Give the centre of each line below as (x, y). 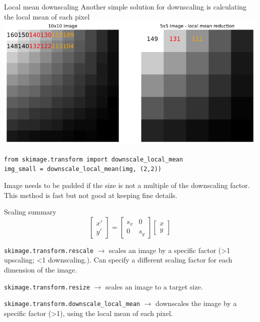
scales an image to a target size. (154, 286)
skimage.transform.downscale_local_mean (72, 304)
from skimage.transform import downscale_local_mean (93, 159)
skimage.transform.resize (47, 287)
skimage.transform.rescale (49, 251)
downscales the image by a (196, 303)
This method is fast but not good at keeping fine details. (91, 195)
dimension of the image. (40, 270)
